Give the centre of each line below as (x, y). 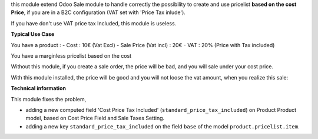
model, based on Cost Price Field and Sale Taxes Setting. (95, 118)
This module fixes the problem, (49, 99)
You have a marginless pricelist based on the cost (71, 55)
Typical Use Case (33, 34)
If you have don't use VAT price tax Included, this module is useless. (94, 23)
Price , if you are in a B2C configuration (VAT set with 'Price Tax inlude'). (98, 12)
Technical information (38, 88)
